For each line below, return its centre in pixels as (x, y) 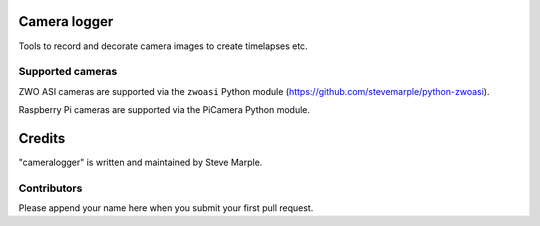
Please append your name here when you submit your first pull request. (166, 208)
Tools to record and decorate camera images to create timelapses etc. (163, 46)
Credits (42, 138)
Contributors (50, 188)
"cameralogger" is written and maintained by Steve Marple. (140, 162)
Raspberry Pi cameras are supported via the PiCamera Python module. (164, 110)
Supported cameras (68, 72)
